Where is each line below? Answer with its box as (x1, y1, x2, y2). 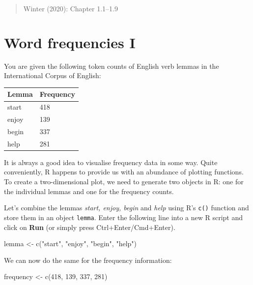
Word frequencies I (4, 32, 136, 52)
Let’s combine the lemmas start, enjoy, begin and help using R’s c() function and (4, 202, 249, 213)
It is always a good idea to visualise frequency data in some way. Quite (4, 157, 218, 167)
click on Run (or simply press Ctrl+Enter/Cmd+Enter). (4, 222, 175, 232)
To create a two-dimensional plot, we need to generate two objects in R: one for (4, 176, 244, 187)
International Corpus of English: (4, 70, 101, 81)
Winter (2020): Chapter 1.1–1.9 (23, 3, 118, 13)
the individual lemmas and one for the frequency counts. (4, 186, 174, 196)
